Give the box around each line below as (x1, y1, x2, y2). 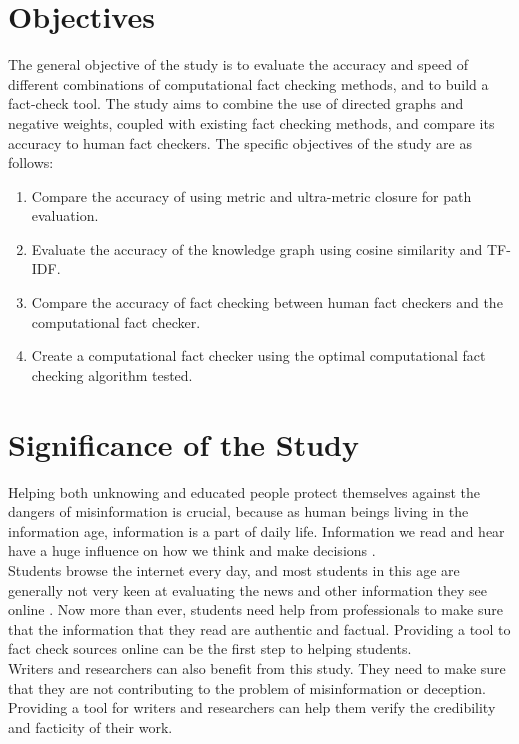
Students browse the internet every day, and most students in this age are (8, 559, 460, 580)
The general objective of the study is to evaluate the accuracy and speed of (8, 54, 468, 75)
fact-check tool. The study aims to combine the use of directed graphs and (8, 93, 464, 114)
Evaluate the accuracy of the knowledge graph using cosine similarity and (31, 238, 483, 259)
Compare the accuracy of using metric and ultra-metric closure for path (31, 185, 472, 206)
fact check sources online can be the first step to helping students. (8, 638, 412, 659)
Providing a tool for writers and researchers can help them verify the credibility (8, 697, 496, 718)
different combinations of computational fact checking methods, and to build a (8, 73, 489, 94)
